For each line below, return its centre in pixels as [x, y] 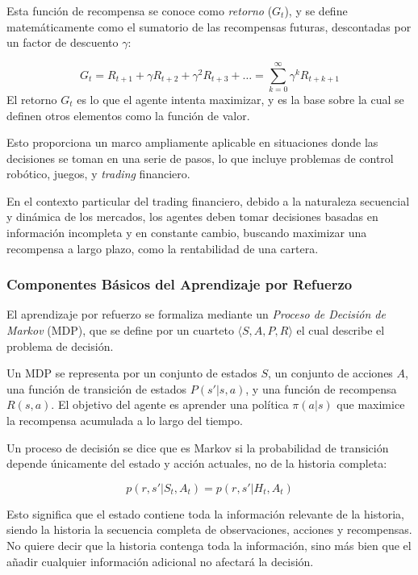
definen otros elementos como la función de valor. [128, 115]
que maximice [371, 404]
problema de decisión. [60, 346]
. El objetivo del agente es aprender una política [170, 404]
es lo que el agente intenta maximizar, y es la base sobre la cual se [240, 99]
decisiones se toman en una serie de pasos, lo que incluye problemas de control [200, 158]
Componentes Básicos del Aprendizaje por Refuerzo [180, 284]
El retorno [32, 99]
